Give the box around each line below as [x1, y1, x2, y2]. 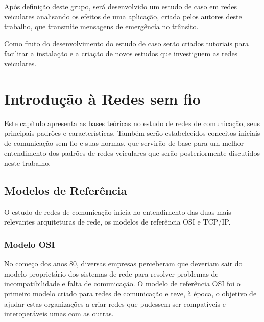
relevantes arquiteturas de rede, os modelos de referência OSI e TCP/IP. [4, 216, 231, 227]
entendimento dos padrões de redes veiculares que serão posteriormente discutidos [4, 147, 260, 158]
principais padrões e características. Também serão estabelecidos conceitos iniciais [4, 128, 260, 138]
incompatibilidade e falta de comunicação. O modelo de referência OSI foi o [4, 278, 241, 289]
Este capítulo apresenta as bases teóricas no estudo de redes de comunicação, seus [4, 117, 260, 128]
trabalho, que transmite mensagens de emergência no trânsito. [4, 21, 199, 32]
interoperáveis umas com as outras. [4, 308, 114, 319]
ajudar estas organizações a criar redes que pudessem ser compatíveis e [4, 298, 226, 309]
